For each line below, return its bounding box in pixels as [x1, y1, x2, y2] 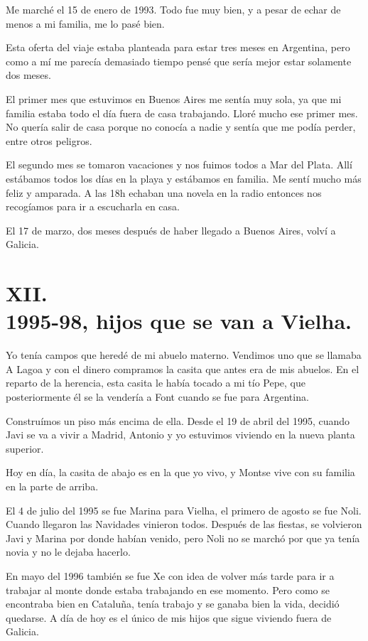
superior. [6, 441, 44, 456]
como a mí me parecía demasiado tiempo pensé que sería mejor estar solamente [6, 53, 352, 68]
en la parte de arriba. [6, 478, 99, 493]
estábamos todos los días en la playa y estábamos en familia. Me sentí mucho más [6, 171, 362, 185]
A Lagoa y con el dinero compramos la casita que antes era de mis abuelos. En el [6, 361, 359, 376]
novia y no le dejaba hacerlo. [6, 544, 131, 559]
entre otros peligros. [6, 133, 92, 148]
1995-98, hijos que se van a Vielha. [6, 306, 352, 335]
